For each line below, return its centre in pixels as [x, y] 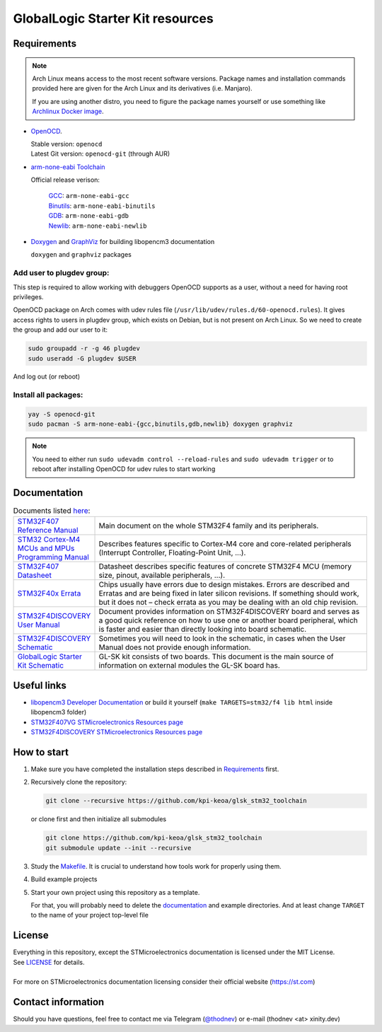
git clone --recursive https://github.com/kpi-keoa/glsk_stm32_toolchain [176, 801]
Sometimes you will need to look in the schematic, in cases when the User [222, 639]
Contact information [59, 1002]
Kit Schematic [40, 666]
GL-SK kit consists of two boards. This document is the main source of [216, 656]
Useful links [40, 685]
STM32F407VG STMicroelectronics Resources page [107, 722]
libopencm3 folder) [59, 712]
